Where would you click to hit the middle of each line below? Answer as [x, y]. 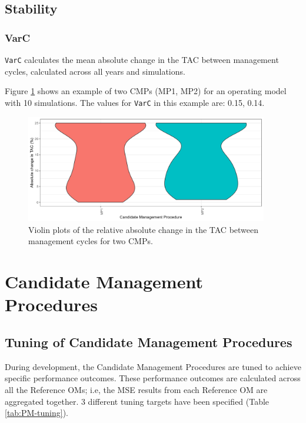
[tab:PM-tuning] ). [36, 413]
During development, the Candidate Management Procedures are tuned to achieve [153, 366]
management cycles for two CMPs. [91, 241]
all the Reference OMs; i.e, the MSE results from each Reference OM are [136, 389]
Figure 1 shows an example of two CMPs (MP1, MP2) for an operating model [146, 91]
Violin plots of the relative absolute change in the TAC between [144, 229]
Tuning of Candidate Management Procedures [149, 342]
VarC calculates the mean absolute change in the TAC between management [142, 59]
